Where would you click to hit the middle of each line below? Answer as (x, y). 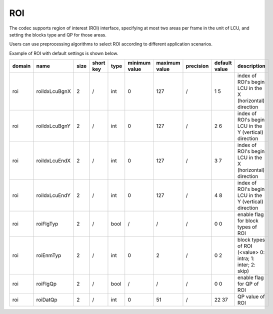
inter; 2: (246, 265)
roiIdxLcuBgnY (53, 126)
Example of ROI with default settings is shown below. (64, 53)
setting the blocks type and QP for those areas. (58, 34)
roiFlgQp (46, 284)
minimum (139, 63)
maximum (168, 63)
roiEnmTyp (49, 255)
